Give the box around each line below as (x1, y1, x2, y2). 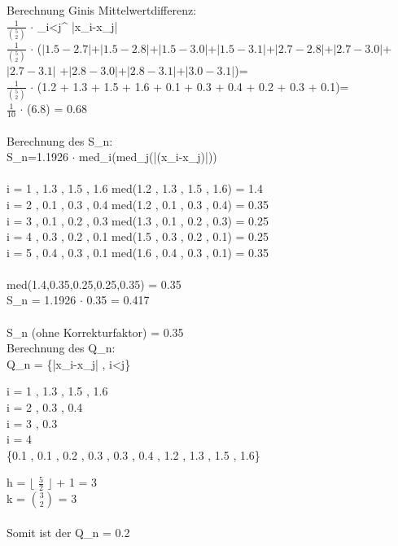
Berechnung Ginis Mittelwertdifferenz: (7, 2, 197, 18)
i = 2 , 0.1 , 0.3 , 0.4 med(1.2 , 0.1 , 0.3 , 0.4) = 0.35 (7, 195, 269, 212)
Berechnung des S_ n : (7, 132, 113, 149)
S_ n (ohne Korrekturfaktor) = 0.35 (7, 323, 184, 340)
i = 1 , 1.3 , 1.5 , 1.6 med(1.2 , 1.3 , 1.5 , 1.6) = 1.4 (7, 180, 263, 197)
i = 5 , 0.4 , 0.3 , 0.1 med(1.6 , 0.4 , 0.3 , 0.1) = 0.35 (7, 243, 269, 260)
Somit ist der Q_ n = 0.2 (7, 523, 130, 540)
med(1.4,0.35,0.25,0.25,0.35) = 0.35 (7, 275, 182, 292)
